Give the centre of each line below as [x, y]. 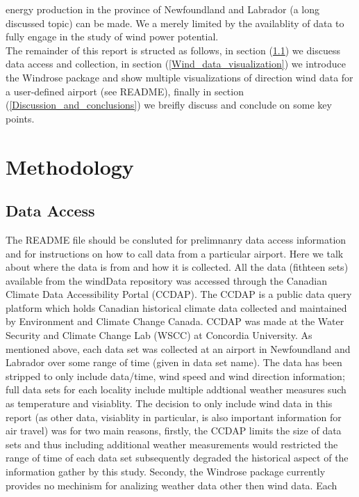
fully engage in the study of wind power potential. [112, 37]
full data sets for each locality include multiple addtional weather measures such [176, 389]
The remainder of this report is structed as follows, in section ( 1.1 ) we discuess [173, 50]
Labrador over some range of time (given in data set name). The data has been [174, 362]
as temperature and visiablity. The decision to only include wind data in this [169, 403]
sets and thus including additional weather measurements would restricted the [172, 444]
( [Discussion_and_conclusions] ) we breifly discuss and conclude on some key [169, 105]
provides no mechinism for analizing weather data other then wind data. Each [172, 485]
